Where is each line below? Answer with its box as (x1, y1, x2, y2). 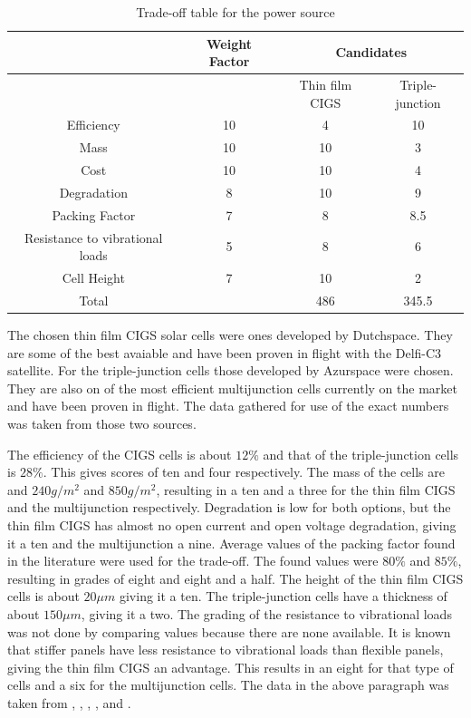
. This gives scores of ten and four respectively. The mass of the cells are (43, 462, 446, 481)
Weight (207, 34, 252, 53)
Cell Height (62, 268, 125, 287)
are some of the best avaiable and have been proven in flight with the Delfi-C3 (7, 343, 442, 362)
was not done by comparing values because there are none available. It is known (7, 622, 451, 641)
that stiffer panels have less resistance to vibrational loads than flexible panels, (7, 640, 444, 659)
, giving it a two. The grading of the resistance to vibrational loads (81, 604, 452, 623)
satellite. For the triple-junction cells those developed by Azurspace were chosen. (7, 361, 454, 380)
